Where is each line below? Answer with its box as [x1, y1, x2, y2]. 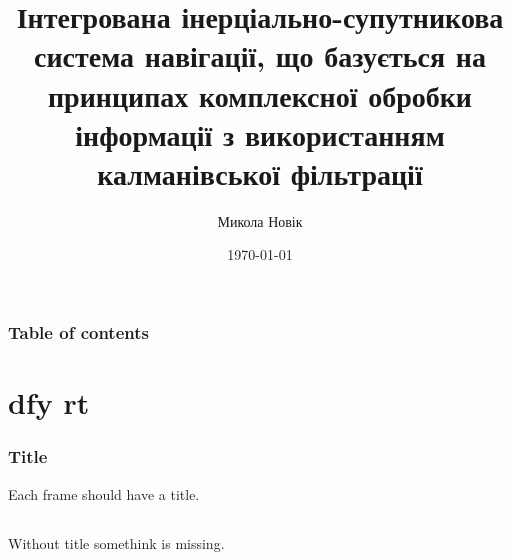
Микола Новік [217, 210, 303, 231]
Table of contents [8, 320, 149, 345]
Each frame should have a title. [8, 483, 200, 504]
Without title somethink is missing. [8, 532, 225, 553]
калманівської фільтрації [97, 152, 423, 193]
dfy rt [8, 382, 90, 423]
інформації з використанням [75, 113, 445, 154]
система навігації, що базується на [34, 35, 486, 76]
